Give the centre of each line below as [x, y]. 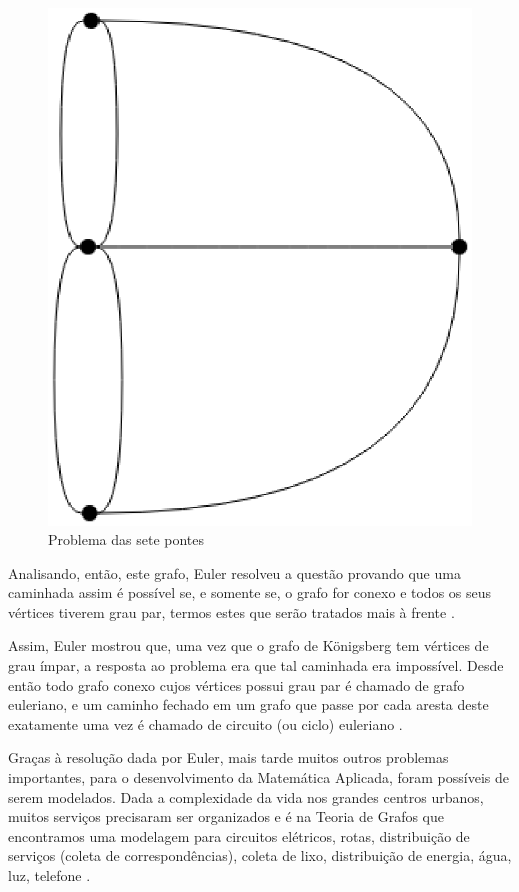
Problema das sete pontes [126, 539]
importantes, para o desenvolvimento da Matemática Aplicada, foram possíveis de [258, 777]
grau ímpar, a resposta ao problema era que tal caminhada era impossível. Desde [256, 665]
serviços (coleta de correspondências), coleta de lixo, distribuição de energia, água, [260, 855]
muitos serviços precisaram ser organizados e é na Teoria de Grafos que [226, 816]
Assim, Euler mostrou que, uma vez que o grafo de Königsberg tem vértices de [248, 645]
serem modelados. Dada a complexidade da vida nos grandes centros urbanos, [246, 796]
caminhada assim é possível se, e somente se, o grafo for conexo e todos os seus [250, 592]
